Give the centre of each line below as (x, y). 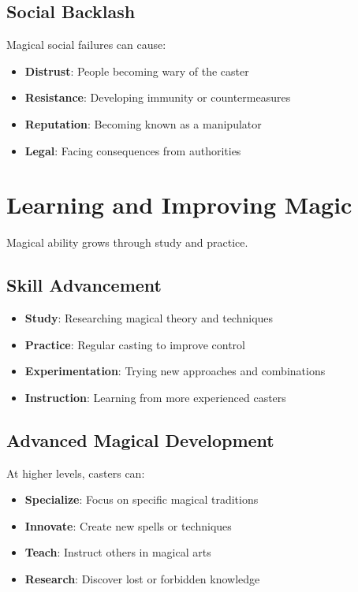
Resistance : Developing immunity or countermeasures (158, 97)
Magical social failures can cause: (86, 45)
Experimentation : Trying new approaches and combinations (175, 371)
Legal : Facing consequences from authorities (133, 150)
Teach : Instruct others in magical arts (118, 552)
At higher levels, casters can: (76, 473)
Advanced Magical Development (140, 439)
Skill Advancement (84, 285)
